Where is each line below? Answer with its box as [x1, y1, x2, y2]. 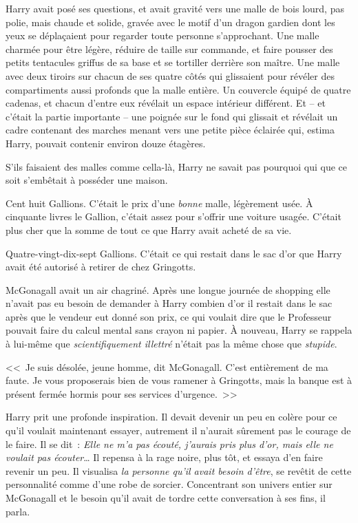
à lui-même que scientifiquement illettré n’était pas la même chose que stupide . [6, 337, 337, 351]
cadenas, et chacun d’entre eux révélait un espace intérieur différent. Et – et [6, 96, 326, 110]
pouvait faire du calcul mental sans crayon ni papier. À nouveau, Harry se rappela [6, 323, 352, 337]
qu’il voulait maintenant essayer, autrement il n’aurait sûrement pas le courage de [6, 423, 351, 438]
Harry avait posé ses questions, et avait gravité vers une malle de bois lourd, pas [6, 1, 344, 15]
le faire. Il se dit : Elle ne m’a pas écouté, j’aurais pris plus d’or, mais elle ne [6, 436, 333, 451]
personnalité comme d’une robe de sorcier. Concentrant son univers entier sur [6, 477, 333, 491]
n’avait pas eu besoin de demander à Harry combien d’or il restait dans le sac [6, 296, 333, 310]
